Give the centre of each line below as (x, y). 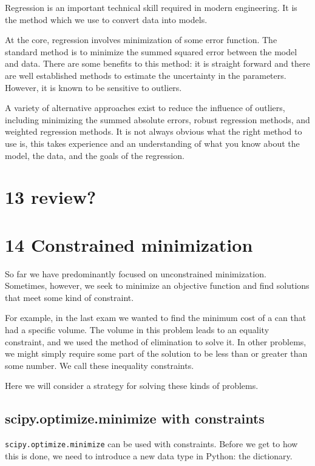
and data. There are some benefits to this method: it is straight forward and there (157, 63)
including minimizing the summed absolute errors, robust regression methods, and (157, 119)
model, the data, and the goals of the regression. (95, 155)
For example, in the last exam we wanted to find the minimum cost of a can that (156, 318)
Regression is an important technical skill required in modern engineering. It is (151, 7)
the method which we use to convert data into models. (106, 19)
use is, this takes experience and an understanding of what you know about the (152, 143)
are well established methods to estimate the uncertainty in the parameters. (146, 75)
